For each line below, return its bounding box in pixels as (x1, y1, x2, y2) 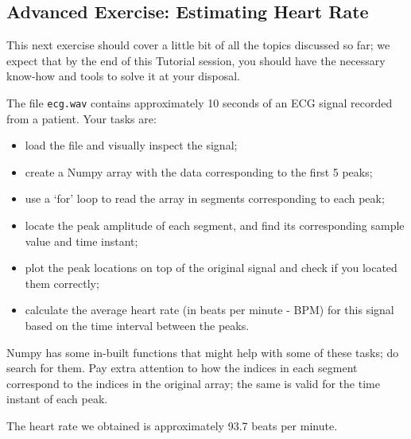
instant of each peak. (6, 390, 108, 407)
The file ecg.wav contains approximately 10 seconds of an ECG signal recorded (6, 94, 393, 111)
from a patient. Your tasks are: (6, 110, 157, 126)
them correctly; (25, 274, 99, 291)
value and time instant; (25, 232, 138, 249)
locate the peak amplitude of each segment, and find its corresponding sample (25, 217, 405, 234)
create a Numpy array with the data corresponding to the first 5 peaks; (25, 163, 373, 180)
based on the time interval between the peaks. (25, 317, 250, 333)
